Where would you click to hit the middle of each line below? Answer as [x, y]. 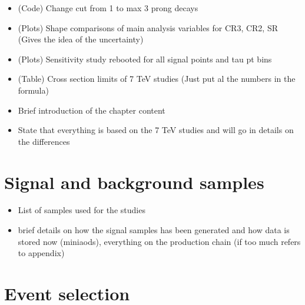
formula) [33, 90]
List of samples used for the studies [82, 210]
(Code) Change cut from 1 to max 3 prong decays [108, 8]
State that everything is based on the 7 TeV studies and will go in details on [156, 130]
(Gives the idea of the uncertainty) [81, 39]
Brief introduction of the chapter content [92, 110]
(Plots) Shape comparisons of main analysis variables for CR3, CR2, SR [148, 27]
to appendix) [41, 253]
